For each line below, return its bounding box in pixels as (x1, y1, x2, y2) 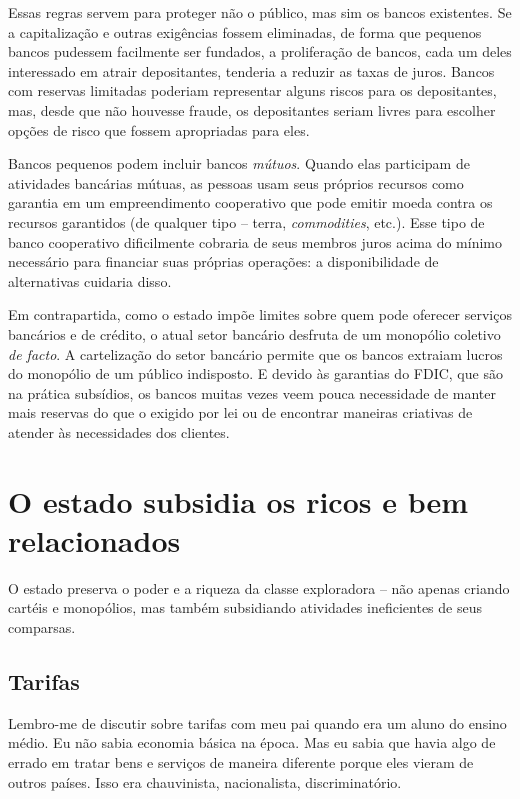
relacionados (8, 519, 181, 560)
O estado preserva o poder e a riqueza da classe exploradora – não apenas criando (8, 577, 510, 598)
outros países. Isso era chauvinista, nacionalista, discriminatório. (8, 771, 402, 792)
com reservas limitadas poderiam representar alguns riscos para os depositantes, (8, 80, 497, 101)
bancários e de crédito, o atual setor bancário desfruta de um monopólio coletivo (8, 323, 501, 344)
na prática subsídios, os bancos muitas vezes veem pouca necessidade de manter (8, 382, 496, 403)
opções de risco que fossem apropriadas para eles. (8, 119, 310, 140)
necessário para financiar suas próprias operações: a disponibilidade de (8, 251, 439, 272)
